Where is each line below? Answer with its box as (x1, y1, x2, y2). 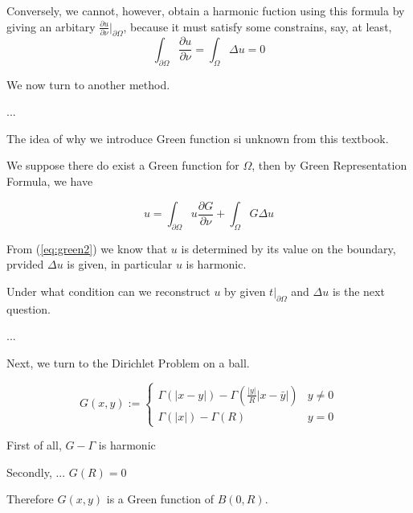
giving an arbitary (6, 18, 96, 35)
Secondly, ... (6, 463, 66, 480)
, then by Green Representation (251, 157, 407, 174)
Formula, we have (6, 173, 93, 190)
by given (224, 283, 266, 300)
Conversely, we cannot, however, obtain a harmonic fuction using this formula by (6, 2, 405, 18)
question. (6, 300, 51, 317)
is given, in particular (67, 256, 173, 273)
